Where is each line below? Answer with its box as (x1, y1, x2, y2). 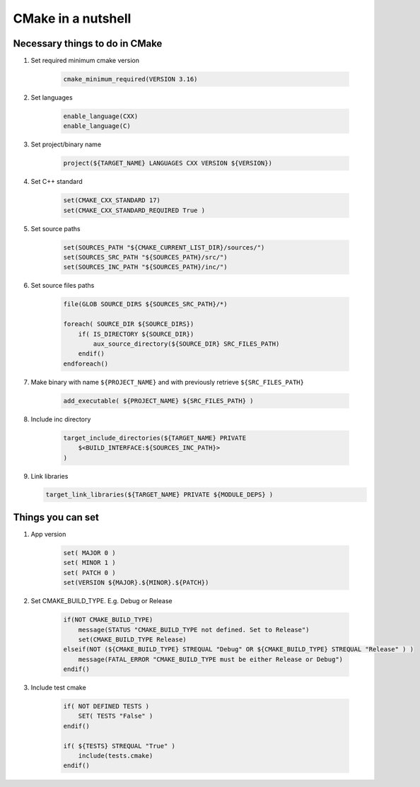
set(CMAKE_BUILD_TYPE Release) (78, 635, 187, 643)
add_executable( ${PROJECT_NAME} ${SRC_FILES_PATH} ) (63, 397, 254, 404)
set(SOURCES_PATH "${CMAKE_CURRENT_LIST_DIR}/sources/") (63, 243, 265, 251)
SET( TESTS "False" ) (78, 712, 153, 721)
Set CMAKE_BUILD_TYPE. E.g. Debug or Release (30, 597, 173, 605)
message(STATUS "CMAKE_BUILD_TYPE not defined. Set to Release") (78, 626, 310, 634)
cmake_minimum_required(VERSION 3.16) (63, 75, 198, 83)
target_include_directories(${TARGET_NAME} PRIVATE (63, 433, 247, 442)
